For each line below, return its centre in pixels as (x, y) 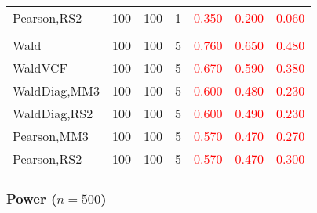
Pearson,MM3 (51, 136)
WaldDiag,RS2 (53, 113)
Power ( (32, 198)
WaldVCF (40, 68)
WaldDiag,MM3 (56, 90)
